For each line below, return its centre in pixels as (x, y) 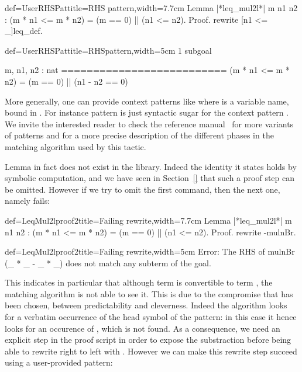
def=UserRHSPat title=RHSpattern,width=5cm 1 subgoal (108, 50)
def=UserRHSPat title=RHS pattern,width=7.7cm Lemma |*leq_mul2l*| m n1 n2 (151, 8)
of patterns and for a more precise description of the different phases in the (139, 135)
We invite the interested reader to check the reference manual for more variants (149, 124)
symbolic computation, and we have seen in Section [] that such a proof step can (150, 178)
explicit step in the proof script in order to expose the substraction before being (148, 340)
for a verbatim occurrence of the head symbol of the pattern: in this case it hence (151, 317)
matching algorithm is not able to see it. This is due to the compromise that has (149, 293)
